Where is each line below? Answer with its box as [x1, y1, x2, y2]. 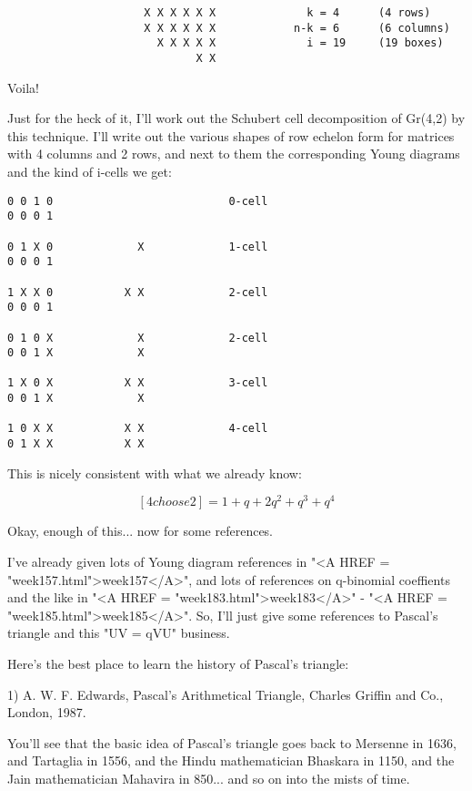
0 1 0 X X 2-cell [7, 331, 268, 344]
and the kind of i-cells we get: [7, 162, 172, 180]
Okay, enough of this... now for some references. [7, 521, 274, 540]
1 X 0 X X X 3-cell [7, 376, 268, 390]
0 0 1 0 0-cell [7, 194, 268, 208]
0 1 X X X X [7, 437, 145, 451]
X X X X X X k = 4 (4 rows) [144, 6, 431, 19]
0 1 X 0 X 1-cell [7, 240, 268, 253]
